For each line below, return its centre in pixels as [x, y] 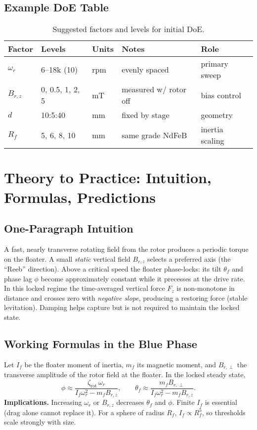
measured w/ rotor [154, 89]
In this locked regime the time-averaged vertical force [85, 288]
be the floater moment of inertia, [74, 364]
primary [215, 64]
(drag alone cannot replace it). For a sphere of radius [84, 412]
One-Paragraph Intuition [69, 228]
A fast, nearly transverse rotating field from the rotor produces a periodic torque [126, 249]
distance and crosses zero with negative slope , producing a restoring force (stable [126, 297]
